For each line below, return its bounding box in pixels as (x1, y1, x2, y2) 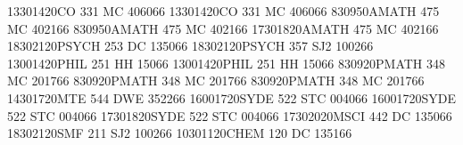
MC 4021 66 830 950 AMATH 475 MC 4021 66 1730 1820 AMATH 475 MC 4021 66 (7, 19, 439, 37)
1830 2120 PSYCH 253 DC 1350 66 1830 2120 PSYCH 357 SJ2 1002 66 (7, 36, 374, 55)
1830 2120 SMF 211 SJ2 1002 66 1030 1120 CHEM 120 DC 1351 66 (7, 124, 352, 142)
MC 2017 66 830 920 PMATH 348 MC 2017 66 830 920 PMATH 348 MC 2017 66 (7, 71, 425, 90)
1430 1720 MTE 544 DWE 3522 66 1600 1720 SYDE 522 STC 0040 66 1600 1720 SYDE (7, 88, 457, 107)
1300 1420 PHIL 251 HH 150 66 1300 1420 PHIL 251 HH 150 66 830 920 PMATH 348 (7, 53, 446, 72)
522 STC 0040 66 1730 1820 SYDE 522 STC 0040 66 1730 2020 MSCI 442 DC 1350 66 (7, 106, 452, 125)
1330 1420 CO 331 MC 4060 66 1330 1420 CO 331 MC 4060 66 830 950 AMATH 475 (7, 2, 440, 20)
